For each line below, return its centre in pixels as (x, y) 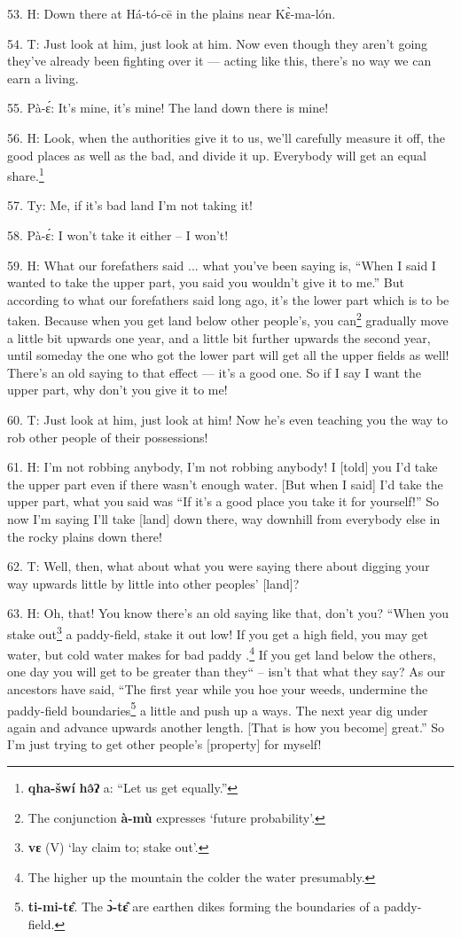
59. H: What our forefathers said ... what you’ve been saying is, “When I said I (222, 265)
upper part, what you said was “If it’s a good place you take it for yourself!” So (223, 501)
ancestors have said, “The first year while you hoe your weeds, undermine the (218, 689)
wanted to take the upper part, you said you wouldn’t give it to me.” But (206, 282)
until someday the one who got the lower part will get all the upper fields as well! (228, 355)
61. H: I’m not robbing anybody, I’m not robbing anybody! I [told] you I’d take (223, 467)
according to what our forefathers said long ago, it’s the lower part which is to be (228, 299)
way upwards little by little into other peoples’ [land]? (153, 583)
